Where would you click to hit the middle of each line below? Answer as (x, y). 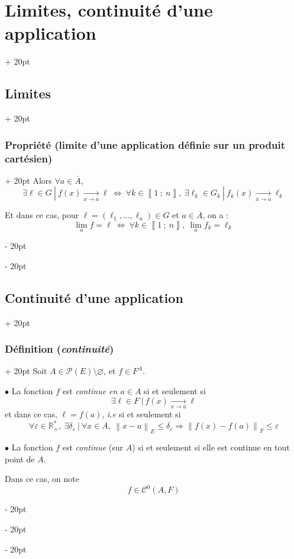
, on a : (216, 215)
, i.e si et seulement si (141, 414)
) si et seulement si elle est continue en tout (211, 447)
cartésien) (29, 158)
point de (20, 459)
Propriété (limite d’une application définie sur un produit (145, 144)
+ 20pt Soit (26, 371)
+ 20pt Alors (28, 180)
